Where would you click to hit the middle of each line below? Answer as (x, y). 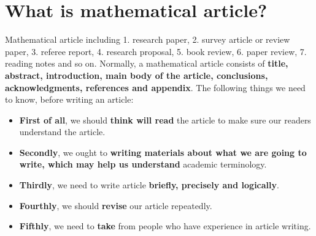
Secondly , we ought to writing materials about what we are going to (163, 152)
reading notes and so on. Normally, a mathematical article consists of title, (147, 63)
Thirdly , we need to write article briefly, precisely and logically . (149, 185)
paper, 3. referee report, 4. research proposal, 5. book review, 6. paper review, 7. (156, 51)
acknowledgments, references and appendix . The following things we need (155, 87)
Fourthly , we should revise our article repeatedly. (116, 205)
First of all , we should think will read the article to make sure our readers (165, 120)
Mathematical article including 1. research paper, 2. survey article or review (148, 39)
